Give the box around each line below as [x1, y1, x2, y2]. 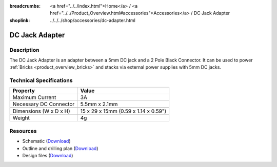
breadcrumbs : [9, 3, 41, 9]
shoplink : [9, 17, 30, 23]
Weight [12, 114, 30, 121]
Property [12, 87, 35, 94]
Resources [9, 127, 37, 134]
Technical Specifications [9, 77, 73, 84]
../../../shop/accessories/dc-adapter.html [50, 17, 135, 23]
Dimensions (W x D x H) [12, 108, 70, 115]
